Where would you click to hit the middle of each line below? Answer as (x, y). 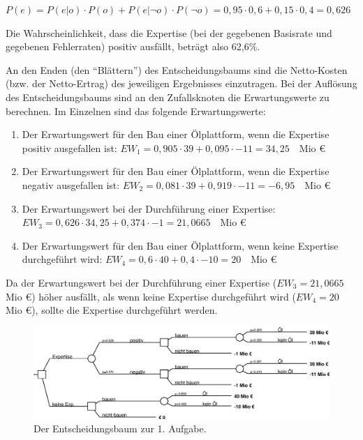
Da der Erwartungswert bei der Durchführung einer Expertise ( (141, 282)
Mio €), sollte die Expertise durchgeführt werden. (112, 310)
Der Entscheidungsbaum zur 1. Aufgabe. (120, 428)
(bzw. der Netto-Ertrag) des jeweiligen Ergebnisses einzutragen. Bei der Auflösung (181, 83)
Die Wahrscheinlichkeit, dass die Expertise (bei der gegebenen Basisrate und (169, 32)
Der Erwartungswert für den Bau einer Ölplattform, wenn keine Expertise (180, 245)
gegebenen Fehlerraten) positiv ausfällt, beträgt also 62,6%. (133, 46)
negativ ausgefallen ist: (71, 184)
